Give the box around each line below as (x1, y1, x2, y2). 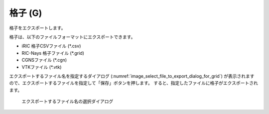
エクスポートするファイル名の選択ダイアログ (21, 99, 114, 105)
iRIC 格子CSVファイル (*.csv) (21, 43, 81, 49)
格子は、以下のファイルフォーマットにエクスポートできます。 (9, 34, 135, 40)
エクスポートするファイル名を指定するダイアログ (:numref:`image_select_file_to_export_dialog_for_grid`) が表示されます (9, 73, 255, 79)
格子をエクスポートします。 (9, 25, 66, 31)
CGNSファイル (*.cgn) (21, 57, 67, 63)
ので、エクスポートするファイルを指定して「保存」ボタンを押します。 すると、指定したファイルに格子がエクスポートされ (9, 80, 259, 86)
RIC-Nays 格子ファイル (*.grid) (21, 50, 85, 56)
